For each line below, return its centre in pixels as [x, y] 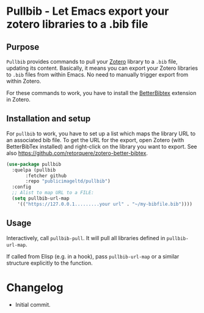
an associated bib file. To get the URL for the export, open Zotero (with [95, 140]
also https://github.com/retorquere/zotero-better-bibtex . [77, 153]
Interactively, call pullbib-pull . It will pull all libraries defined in [86, 238]
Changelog [35, 288]
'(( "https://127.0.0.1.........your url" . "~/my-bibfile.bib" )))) [105, 204]
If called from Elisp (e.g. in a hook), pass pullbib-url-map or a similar [93, 256]
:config [22, 187]
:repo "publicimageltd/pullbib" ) [68, 181]
